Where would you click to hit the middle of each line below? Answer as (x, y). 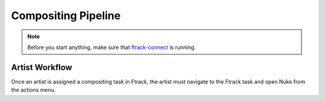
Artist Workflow (42, 67)
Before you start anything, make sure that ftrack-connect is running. (112, 47)
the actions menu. (33, 90)
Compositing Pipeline (66, 16)
